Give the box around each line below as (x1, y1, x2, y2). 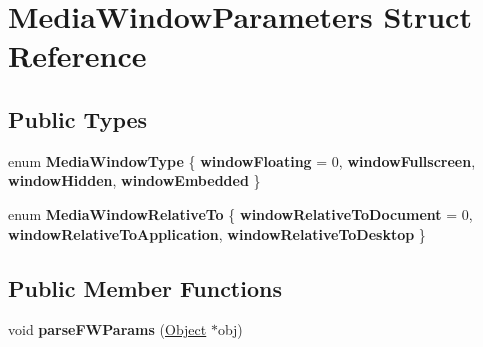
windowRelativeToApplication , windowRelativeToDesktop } (8, 223, 426, 244)
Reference (8, 35, 147, 76)
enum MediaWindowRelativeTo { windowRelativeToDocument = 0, (8, 203, 473, 224)
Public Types (8, 103, 148, 134)
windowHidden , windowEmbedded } (8, 170, 261, 191)
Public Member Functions (8, 272, 282, 303)
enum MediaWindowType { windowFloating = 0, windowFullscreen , (8, 150, 476, 171)
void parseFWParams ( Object (8, 319, 207, 340)
